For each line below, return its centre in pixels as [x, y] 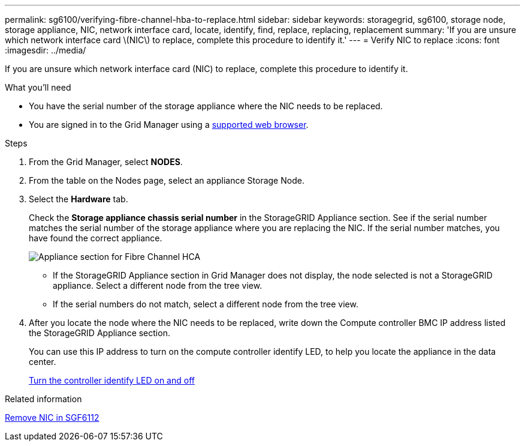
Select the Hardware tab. [79, 199]
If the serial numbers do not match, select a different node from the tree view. [206, 304]
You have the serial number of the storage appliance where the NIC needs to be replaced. [206, 106]
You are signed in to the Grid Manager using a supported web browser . [169, 125]
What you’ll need [38, 87]
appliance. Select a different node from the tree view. [158, 285]
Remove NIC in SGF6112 [52, 417]
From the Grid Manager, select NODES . [106, 162]
